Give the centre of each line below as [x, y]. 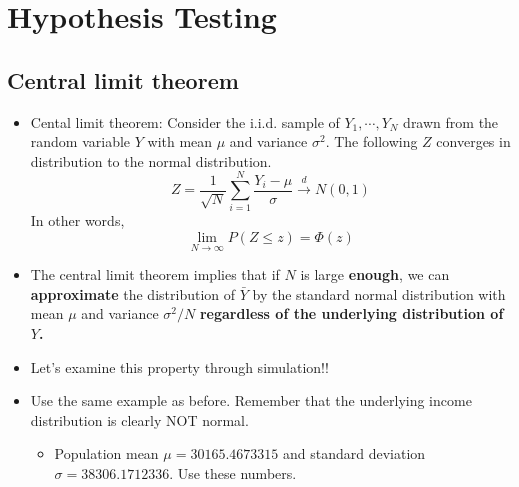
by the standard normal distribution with [379, 293]
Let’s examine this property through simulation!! [179, 366]
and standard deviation [354, 453]
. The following [371, 141]
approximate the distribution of [133, 293]
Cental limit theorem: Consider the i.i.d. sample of [185, 121]
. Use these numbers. [233, 473]
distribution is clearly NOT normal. [139, 419]
